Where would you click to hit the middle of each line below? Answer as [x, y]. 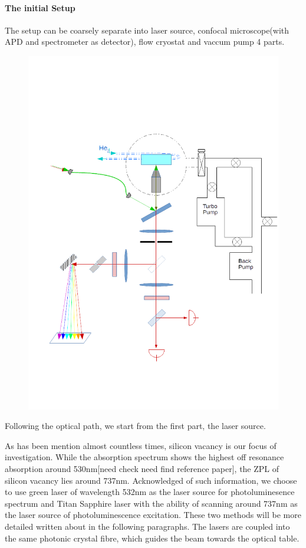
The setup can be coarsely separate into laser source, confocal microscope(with [147, 30]
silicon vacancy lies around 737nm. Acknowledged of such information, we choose [151, 480]
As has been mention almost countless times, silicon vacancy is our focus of [141, 445]
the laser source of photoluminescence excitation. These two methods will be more [153, 515]
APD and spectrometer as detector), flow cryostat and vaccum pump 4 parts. [145, 42]
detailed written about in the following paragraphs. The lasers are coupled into [147, 526]
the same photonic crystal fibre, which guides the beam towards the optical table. [152, 538]
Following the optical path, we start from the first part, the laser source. [135, 426]
